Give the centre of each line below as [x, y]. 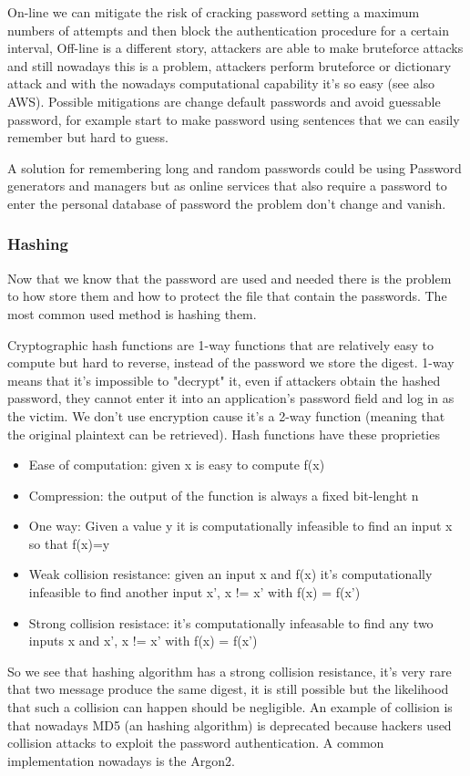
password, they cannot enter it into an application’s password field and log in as [231, 398]
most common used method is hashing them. [132, 313]
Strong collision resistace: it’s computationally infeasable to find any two [231, 622]
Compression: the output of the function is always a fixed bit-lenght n [224, 495]
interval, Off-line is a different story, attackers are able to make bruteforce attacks [235, 48]
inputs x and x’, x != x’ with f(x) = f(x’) [143, 641]
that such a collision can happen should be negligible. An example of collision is [230, 707]
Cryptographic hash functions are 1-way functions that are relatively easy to [220, 344]
